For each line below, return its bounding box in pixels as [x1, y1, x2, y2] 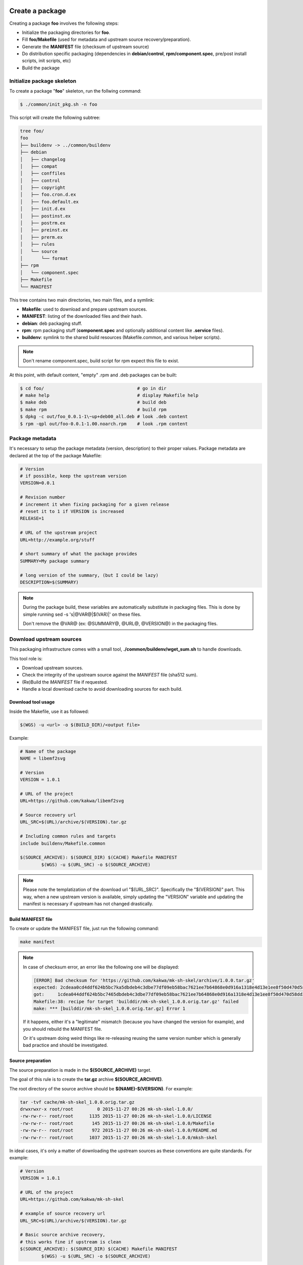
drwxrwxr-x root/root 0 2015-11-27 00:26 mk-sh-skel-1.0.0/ [20, 1106, 193, 1112]
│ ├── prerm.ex [20, 234, 63, 240]
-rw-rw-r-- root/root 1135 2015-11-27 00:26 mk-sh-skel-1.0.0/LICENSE [20, 1113, 212, 1119]
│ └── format [20, 256, 68, 261]
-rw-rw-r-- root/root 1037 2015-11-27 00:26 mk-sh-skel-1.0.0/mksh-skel [20, 1134, 217, 1141]
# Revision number [20, 494, 66, 500]
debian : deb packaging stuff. [22, 320, 83, 326]
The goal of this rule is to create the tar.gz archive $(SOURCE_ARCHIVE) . [9, 1076, 163, 1082]
